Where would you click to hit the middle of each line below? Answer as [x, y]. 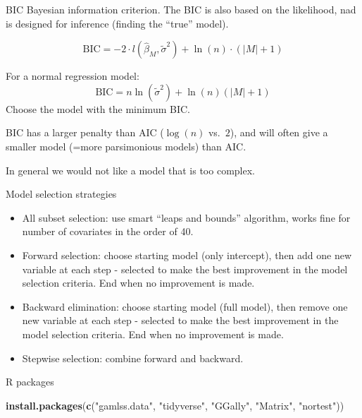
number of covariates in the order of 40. [108, 231]
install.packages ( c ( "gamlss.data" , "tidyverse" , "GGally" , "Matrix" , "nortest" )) [175, 405]
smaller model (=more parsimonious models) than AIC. [126, 146]
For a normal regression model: [73, 76]
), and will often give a [279, 132]
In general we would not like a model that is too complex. [130, 170]
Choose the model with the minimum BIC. [98, 108]
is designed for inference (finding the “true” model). [117, 23]
